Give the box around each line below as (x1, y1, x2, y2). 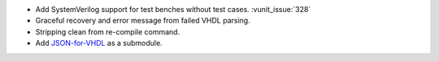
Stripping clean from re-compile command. (35, 26, 180, 36)
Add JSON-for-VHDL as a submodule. (35, 39, 163, 48)
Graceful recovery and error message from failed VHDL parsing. (35, 16, 251, 26)
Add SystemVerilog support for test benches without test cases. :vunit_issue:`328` (35, 5, 311, 14)
